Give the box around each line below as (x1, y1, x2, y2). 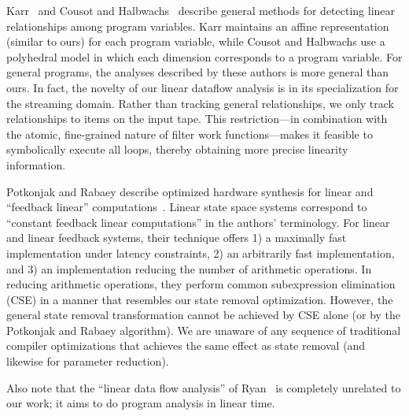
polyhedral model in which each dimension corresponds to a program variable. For (6, 48, 403, 65)
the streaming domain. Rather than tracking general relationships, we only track (6, 95, 395, 111)
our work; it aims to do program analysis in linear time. (6, 395, 275, 411)
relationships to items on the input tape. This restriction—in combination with (6, 110, 388, 127)
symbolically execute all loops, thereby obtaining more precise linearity (6, 141, 348, 158)
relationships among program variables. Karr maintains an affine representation (6, 17, 389, 34)
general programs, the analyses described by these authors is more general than (6, 64, 389, 80)
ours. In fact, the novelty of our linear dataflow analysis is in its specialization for (6, 79, 399, 95)
